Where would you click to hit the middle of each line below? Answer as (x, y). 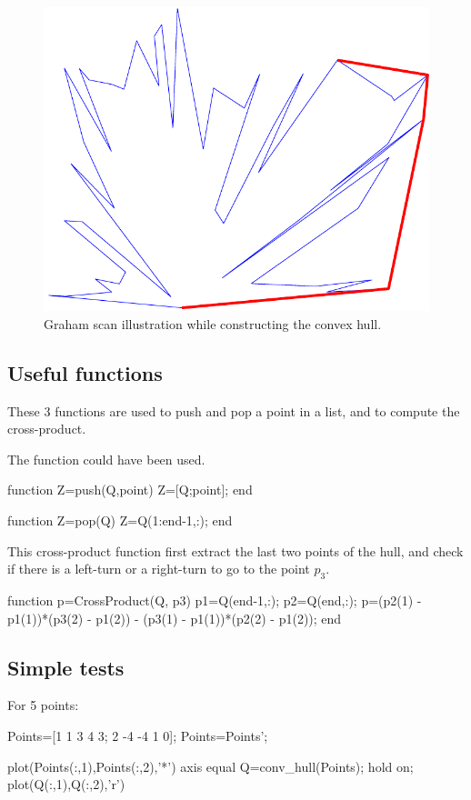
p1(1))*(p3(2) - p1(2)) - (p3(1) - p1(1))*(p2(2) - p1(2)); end (175, 618)
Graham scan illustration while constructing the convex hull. (213, 323)
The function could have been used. (106, 459)
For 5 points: (43, 705)
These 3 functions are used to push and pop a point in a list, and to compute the (234, 410)
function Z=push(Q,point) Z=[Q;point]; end (130, 490)
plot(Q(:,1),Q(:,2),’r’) (66, 784)
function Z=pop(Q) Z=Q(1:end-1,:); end (120, 520)
